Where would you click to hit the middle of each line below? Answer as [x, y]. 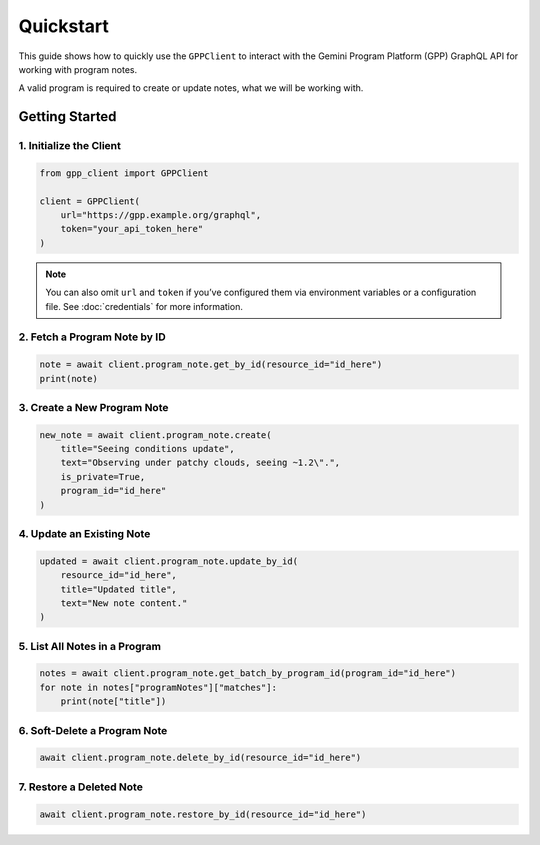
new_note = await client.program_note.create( [155, 434]
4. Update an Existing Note [84, 533]
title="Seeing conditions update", [147, 449]
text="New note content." [124, 603]
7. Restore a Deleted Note [81, 787]
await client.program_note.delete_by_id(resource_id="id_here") [200, 758]
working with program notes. [78, 69]
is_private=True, [103, 476]
